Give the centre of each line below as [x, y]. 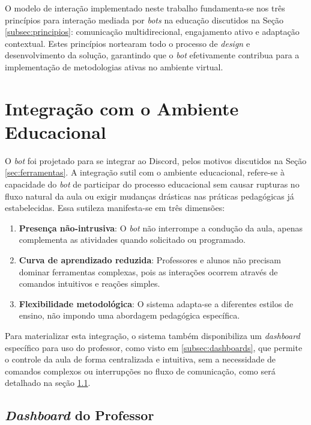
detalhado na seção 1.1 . [48, 383]
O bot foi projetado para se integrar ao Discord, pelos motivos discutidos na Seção [156, 160]
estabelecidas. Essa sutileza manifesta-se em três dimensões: [115, 208]
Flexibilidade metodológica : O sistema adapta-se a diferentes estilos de [156, 303]
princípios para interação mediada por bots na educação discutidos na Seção [144, 20]
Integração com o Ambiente [122, 108]
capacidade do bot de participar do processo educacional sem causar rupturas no [152, 184]
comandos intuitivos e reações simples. [89, 283]
